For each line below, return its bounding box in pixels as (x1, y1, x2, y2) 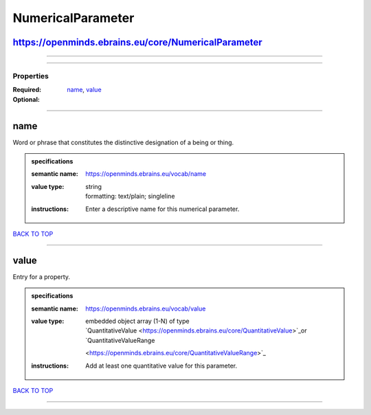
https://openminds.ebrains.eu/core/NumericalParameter (12, 36, 262, 48)
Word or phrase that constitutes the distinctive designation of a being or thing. (12, 138, 234, 146)
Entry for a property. (12, 272, 71, 281)
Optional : (12, 95, 41, 103)
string (85, 182, 102, 190)
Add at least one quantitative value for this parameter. (85, 361, 238, 370)
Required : (12, 86, 41, 94)
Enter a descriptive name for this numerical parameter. (85, 205, 240, 213)
